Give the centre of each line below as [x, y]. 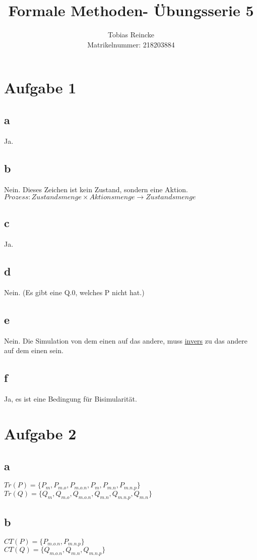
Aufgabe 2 [40, 434]
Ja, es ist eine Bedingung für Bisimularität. [71, 399]
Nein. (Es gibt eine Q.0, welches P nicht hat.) [74, 292]
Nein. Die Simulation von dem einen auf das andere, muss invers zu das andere [126, 340]
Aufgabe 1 [40, 88]
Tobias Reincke [131, 35]
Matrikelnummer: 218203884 [131, 44]
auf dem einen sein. [34, 350]
